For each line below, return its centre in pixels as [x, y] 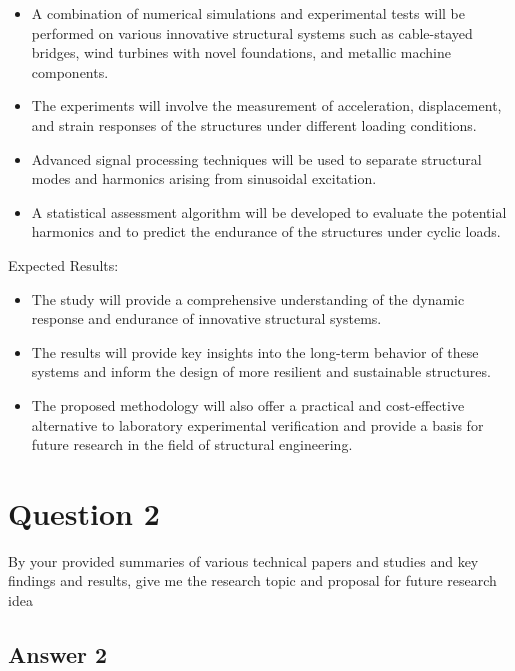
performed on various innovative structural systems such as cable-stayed [252, 32]
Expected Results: [63, 264]
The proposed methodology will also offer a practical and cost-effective [248, 404]
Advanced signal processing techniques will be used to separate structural [256, 158]
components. [70, 71]
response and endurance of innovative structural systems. [206, 318]
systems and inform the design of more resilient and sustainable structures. [261, 371]
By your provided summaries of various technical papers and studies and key [243, 560]
